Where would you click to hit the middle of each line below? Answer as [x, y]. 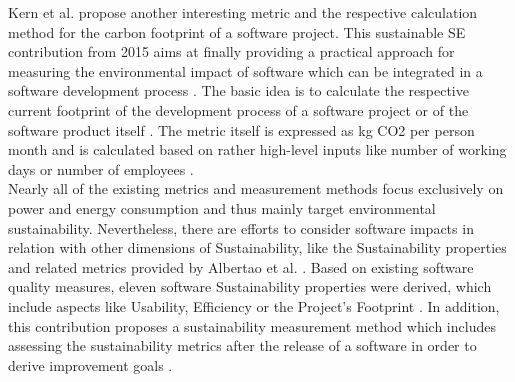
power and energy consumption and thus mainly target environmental [222, 207]
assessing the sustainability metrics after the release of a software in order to [242, 345]
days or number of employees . [101, 168]
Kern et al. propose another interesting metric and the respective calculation [243, 12]
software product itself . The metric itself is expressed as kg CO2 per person [241, 129]
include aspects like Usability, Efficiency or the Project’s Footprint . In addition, [254, 305]
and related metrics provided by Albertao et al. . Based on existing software [241, 266]
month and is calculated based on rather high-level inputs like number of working [257, 149]
